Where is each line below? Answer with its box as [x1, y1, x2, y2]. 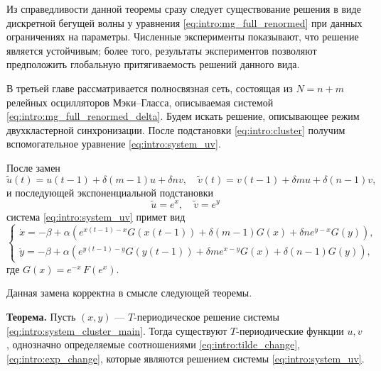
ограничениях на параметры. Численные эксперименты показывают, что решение [6, 29, 359, 44]
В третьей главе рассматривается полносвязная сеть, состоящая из [6, 80, 293, 95]
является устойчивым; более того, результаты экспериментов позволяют [6, 43, 317, 57]
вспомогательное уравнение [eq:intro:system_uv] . [6, 136, 221, 151]
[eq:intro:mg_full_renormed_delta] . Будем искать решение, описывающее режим [6, 109, 360, 123]
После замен [6, 160, 60, 175]
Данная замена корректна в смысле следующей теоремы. [6, 285, 252, 300]
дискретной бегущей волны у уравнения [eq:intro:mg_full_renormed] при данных [6, 15, 363, 30]
